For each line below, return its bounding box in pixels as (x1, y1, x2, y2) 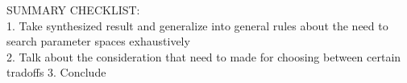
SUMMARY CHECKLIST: (6, 2, 140, 18)
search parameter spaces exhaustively (6, 33, 190, 49)
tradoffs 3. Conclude (6, 64, 106, 81)
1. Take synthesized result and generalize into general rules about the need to (6, 17, 388, 34)
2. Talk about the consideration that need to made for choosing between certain (6, 48, 401, 65)
